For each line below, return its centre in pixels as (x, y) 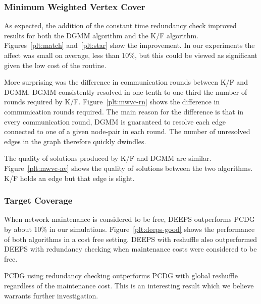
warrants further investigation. (51, 295)
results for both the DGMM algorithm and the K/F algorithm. (101, 35)
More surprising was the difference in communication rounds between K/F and (126, 82)
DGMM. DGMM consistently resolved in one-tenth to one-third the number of (126, 92)
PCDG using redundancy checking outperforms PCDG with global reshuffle (121, 276)
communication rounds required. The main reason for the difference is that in (124, 111)
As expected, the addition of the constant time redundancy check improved (120, 25)
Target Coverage (38, 200)
